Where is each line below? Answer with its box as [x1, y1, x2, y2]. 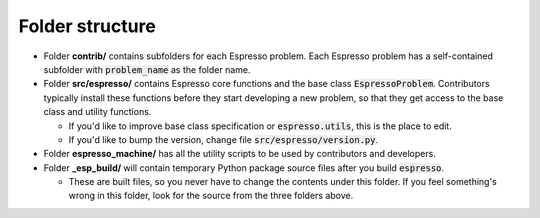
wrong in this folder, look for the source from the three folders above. [68, 190, 354, 202]
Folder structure [18, 15, 157, 37]
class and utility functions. [43, 106, 152, 118]
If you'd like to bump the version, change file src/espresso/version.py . [68, 133, 379, 145]
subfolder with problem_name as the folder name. [43, 63, 251, 75]
